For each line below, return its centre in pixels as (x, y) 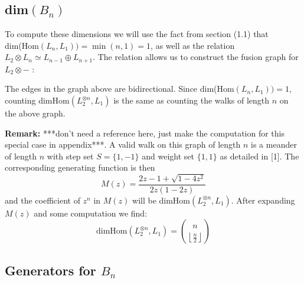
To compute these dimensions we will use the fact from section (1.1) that (137, 34)
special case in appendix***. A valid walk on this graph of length (123, 144)
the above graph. (35, 113)
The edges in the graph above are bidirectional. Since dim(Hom (120, 89)
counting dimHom (37, 100)
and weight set (168, 156)
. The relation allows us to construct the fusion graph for (196, 57)
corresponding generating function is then (80, 167)
